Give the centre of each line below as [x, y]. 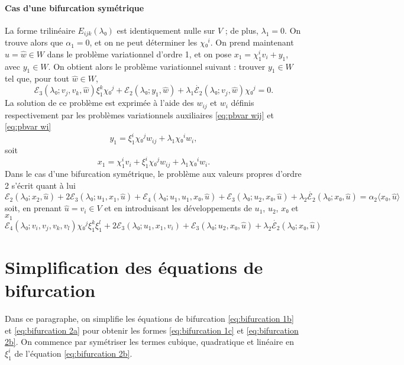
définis [243, 103]
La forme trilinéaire [40, 30]
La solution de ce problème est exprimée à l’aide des [99, 103]
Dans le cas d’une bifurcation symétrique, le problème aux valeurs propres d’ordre [153, 174]
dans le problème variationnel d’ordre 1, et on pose [139, 54]
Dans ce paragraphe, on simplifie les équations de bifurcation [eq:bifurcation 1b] [149, 319]
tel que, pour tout [37, 78]
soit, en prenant [33, 208]
